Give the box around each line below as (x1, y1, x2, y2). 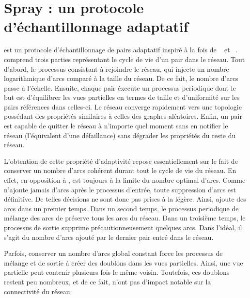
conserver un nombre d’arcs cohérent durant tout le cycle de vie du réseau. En (4, 165, 236, 175)
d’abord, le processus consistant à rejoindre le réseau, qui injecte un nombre (4, 63, 229, 74)
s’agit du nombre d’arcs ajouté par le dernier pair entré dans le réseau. (4, 232, 214, 242)
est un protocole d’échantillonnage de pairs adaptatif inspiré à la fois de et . (4, 45, 238, 55)
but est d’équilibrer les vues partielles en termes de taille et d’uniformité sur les (4, 92, 240, 102)
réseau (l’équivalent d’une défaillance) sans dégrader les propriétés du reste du (4, 130, 236, 140)
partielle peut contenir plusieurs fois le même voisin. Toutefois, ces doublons (4, 267, 230, 277)
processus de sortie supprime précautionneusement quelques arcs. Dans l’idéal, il (4, 222, 242, 232)
